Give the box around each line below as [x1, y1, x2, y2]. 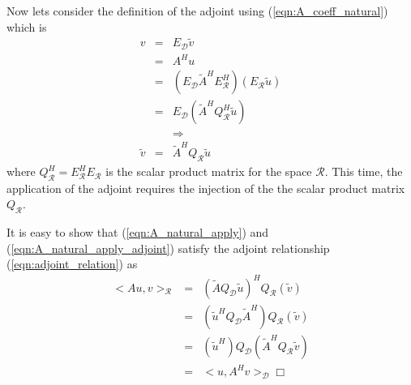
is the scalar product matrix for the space [105, 163, 312, 180]
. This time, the [324, 163, 403, 180]
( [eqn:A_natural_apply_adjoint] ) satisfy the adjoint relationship [6, 239, 330, 256]
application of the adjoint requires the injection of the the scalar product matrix [6, 179, 405, 196]
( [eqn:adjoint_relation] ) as [6, 255, 138, 272]
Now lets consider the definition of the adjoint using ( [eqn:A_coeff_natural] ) [6, 2, 388, 19]
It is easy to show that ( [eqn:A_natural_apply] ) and [6, 224, 269, 241]
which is [6, 18, 47, 35]
